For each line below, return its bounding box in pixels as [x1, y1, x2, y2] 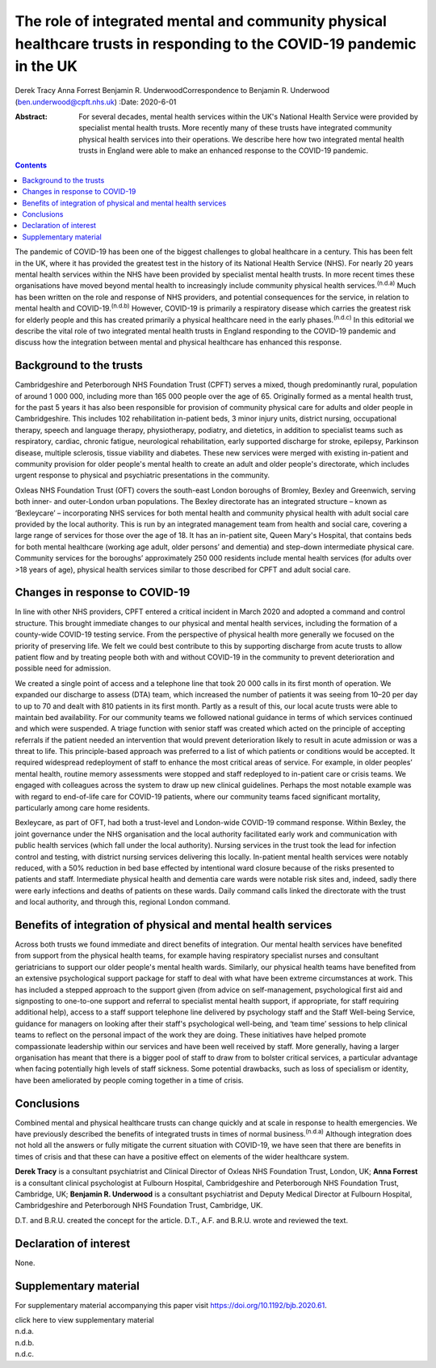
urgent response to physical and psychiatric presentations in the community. [15, 470, 270, 481]
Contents [15, 160, 48, 170]
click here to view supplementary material [15, 1315, 154, 1324]
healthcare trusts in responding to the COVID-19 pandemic [15, 35, 417, 53]
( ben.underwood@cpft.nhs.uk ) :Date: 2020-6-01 [15, 97, 177, 107]
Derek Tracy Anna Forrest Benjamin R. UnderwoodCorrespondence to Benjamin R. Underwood [15, 86, 330, 95]
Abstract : [15, 112, 48, 121]
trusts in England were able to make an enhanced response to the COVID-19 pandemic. [78, 146, 369, 155]
